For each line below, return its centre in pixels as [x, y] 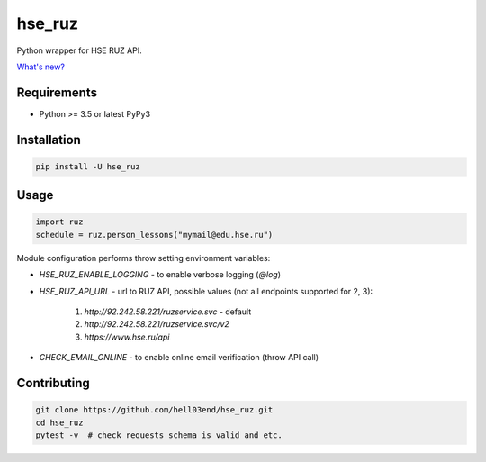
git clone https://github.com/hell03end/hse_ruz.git [154, 410]
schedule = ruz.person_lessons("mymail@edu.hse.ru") [154, 235]
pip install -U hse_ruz [88, 166]
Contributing [53, 383]
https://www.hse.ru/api [127, 337]
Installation [49, 140]
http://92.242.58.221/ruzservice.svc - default [168, 312]
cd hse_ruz [59, 422]
